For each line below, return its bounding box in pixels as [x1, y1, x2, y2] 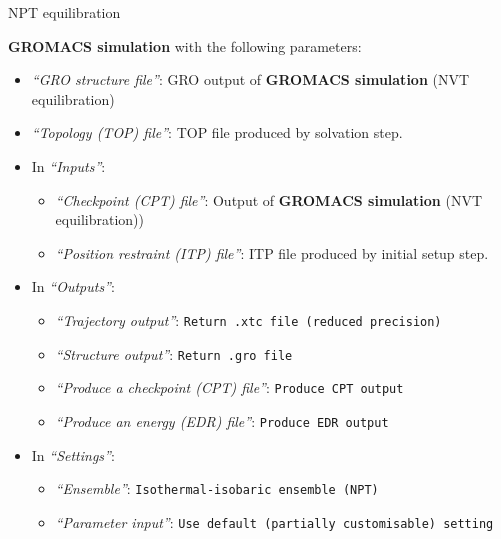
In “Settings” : [31, 444, 115, 465]
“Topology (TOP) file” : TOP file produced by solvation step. [31, 122, 403, 143]
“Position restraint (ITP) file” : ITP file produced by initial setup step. [55, 242, 489, 263]
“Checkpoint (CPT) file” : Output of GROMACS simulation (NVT [55, 189, 483, 210]
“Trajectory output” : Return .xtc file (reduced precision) [55, 309, 442, 330]
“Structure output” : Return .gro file [55, 343, 293, 364]
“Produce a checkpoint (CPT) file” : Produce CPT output [55, 377, 404, 398]
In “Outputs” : [31, 276, 115, 297]
